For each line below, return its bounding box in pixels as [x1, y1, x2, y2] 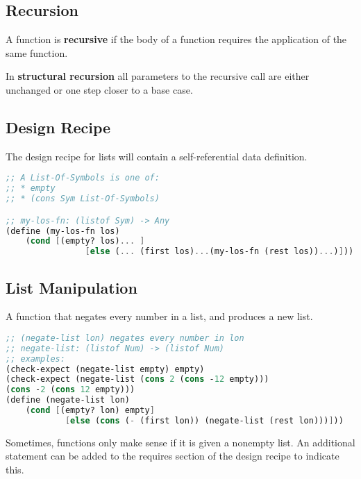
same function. [6, 45, 68, 60]
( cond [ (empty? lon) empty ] [25, 405, 155, 416]
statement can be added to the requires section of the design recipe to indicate [6, 448, 339, 463]
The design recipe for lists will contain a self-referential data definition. [6, 149, 308, 163]
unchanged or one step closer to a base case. [6, 82, 193, 96]
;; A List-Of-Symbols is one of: [6, 173, 160, 183]
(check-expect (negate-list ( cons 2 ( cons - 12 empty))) [6, 374, 269, 385]
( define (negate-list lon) [6, 395, 130, 405]
